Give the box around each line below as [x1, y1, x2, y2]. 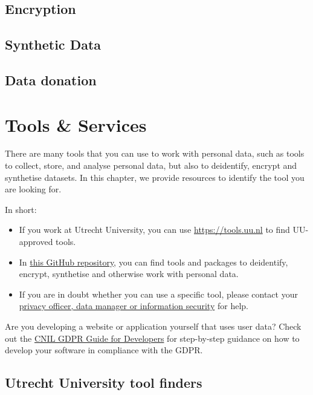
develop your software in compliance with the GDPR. [5, 344, 203, 356]
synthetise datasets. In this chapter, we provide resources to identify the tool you [5, 171, 305, 183]
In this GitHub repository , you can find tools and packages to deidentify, [19, 255, 288, 268]
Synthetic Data [5, 35, 102, 54]
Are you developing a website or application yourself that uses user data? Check [5, 320, 302, 332]
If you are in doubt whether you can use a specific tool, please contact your [19, 287, 298, 300]
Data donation [5, 70, 97, 89]
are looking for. [5, 183, 62, 195]
